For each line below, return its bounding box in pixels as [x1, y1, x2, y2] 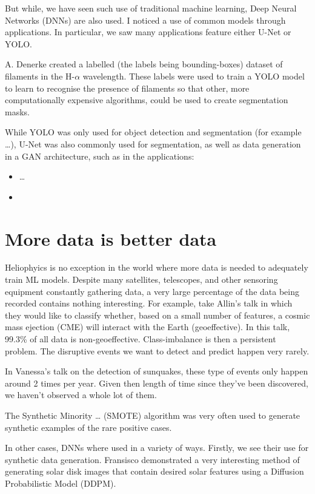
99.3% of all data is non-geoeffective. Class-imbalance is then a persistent [5, 333, 276, 345]
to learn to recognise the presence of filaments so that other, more [5, 81, 250, 94]
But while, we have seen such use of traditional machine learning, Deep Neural [5, 2, 297, 14]
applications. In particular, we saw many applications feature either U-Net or [5, 25, 291, 38]
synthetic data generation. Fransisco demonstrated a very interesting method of [5, 453, 300, 465]
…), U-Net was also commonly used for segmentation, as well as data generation [5, 137, 301, 150]
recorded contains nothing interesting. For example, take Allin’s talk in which [5, 297, 293, 310]
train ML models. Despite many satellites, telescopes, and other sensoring [5, 273, 278, 286]
